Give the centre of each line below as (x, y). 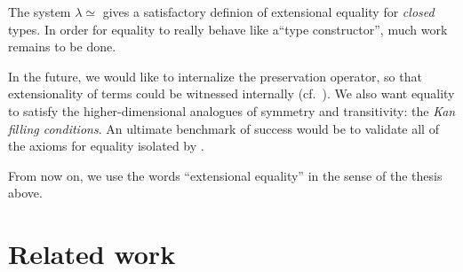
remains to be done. (62, 47)
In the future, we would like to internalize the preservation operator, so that (215, 76)
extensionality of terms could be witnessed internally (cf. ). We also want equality (231, 93)
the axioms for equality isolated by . (106, 146)
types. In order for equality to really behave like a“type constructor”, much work (228, 29)
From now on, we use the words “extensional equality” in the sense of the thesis (225, 175)
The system (40, 12)
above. (25, 193)
